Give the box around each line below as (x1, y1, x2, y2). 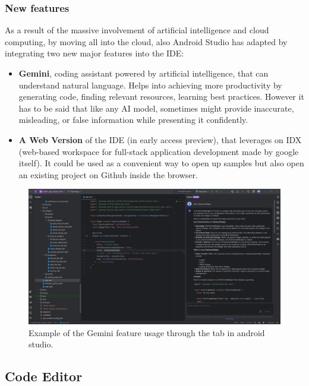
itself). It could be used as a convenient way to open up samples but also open (18, 157, 304, 169)
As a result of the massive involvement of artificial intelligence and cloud (5, 24, 269, 36)
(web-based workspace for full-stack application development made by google (18, 145, 299, 157)
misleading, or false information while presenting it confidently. (18, 113, 248, 126)
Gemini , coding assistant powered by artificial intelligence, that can (18, 67, 269, 79)
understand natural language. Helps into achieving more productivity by (18, 78, 282, 91)
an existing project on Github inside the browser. (18, 168, 198, 181)
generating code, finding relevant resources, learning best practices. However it (18, 90, 304, 103)
